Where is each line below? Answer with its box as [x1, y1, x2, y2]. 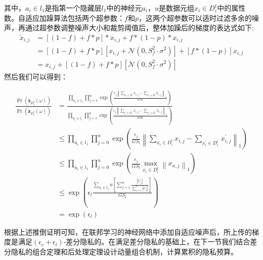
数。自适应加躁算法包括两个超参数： [4, 12, 124, 23]
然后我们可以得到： [4, 71, 68, 81]
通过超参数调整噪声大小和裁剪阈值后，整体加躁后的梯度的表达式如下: [25, 22, 254, 33]
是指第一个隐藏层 [45, 3, 102, 13]
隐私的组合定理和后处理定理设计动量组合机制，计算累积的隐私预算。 [11, 246, 238, 257]
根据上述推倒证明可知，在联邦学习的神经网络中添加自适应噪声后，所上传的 [4, 226, 252, 237]
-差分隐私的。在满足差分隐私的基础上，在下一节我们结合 [63, 236, 250, 247]
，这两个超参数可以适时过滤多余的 [138, 12, 252, 23]
